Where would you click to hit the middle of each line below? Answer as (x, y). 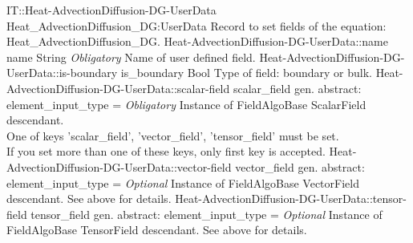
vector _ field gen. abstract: (300, 166)
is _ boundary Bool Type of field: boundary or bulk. (246, 73)
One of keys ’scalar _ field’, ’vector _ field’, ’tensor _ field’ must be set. (173, 135)
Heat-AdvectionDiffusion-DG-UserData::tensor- (291, 198)
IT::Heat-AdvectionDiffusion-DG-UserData (111, 10)
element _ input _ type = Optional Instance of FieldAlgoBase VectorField (183, 182)
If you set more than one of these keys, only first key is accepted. (166, 151)
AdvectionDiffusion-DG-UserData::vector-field (119, 166)
